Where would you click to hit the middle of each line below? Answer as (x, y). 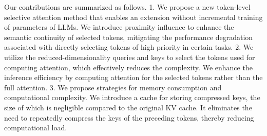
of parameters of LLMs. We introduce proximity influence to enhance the (119, 27)
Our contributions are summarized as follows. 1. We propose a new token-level (127, 7)
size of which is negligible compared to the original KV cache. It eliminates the (128, 107)
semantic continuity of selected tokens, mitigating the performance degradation (129, 37)
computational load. (36, 128)
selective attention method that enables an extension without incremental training (133, 17)
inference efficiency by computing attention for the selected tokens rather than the (133, 77)
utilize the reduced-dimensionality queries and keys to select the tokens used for (130, 57)
